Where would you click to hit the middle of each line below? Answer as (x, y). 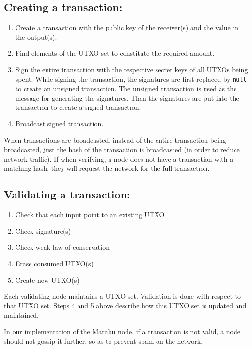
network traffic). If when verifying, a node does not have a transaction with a (119, 159)
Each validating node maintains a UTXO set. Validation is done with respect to (122, 296)
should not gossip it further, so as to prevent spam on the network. (103, 341)
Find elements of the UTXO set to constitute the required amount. (115, 53)
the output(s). (36, 37)
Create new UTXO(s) (47, 280)
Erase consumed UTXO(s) (54, 263)
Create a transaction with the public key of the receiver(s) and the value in (127, 27)
